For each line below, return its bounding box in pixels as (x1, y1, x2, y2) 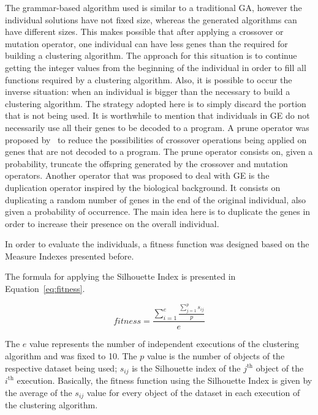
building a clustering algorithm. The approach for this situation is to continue (5, 49, 297, 62)
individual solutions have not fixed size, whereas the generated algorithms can (5, 13, 297, 26)
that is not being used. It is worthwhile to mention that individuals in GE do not (5, 109, 310, 122)
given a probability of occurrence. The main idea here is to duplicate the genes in (5, 205, 311, 218)
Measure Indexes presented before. (5, 249, 134, 262)
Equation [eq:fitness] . (5, 282, 85, 295)
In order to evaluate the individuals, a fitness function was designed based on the (5, 237, 309, 250)
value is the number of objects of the (146, 349, 285, 362)
